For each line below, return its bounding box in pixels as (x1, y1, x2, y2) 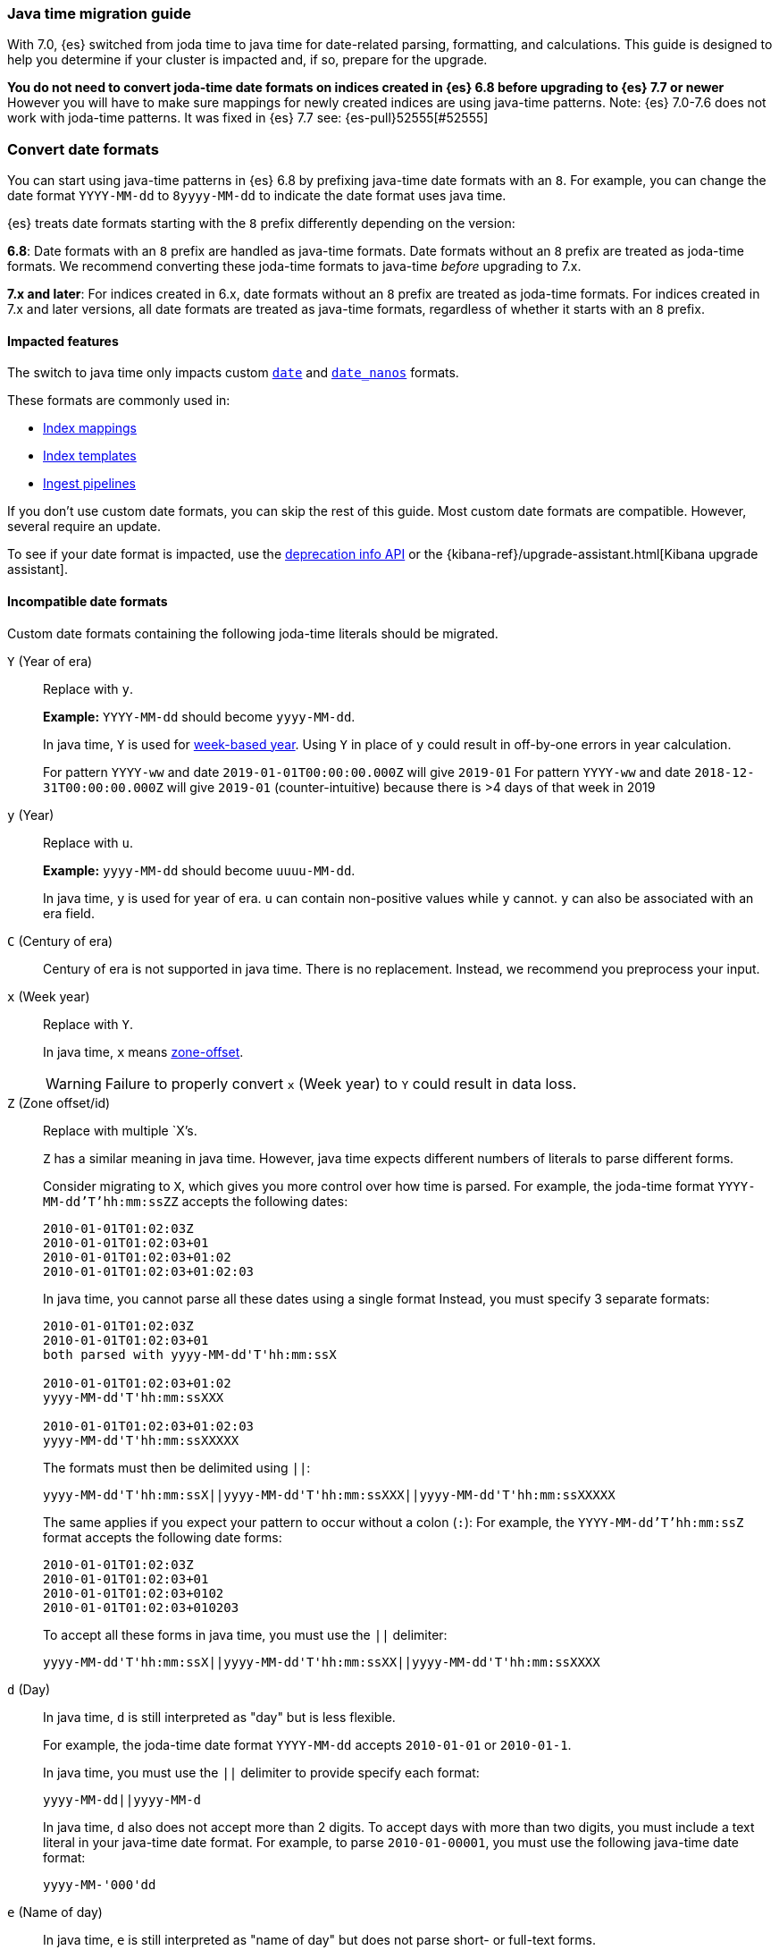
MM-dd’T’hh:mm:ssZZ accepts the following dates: (43, 1193, 348, 1209)
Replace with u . (43, 834, 134, 850)
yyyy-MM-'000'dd (43, 1877, 156, 1892)
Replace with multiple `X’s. (43, 1122, 197, 1138)
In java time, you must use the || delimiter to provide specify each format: (43, 1764, 480, 1780)
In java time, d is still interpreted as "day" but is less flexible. (43, 1709, 396, 1725)
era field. (43, 905, 95, 921)
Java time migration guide (7, 4, 191, 22)
